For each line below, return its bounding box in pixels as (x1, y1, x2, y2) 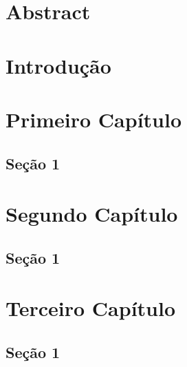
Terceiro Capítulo (5, 294, 176, 322)
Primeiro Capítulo (5, 105, 182, 133)
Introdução (5, 51, 111, 79)
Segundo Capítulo (5, 200, 178, 228)
